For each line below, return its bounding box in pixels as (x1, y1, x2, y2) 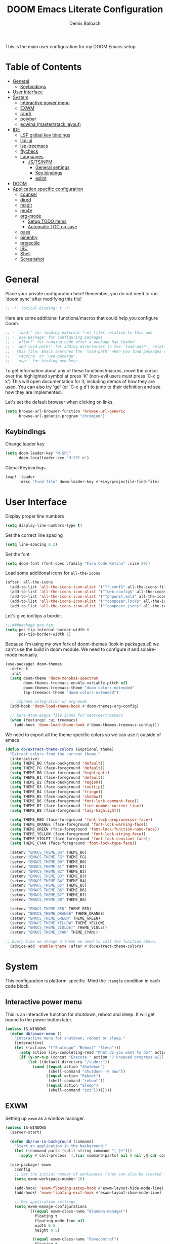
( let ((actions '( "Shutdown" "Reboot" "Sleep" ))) (14, 1045, 121, 1051)
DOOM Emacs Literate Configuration (7, 4, 163, 15)
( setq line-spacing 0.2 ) (5, 542, 58, 547)
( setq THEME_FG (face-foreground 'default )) (10, 766, 105, 771)
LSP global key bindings (20, 132, 71, 138)
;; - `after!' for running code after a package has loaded (5, 339, 135, 344)
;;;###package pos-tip (5, 623, 53, 628)
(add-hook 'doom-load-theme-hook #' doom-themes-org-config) (10, 704, 139, 709)
